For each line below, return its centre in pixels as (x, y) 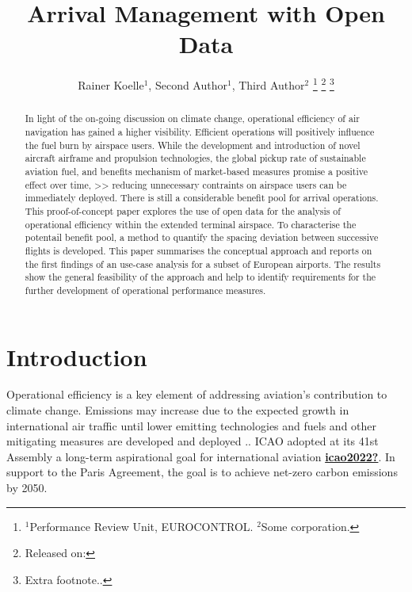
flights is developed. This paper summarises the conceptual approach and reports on (198, 250)
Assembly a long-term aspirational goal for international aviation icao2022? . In (201, 456)
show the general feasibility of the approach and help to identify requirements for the (200, 277)
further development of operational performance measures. (145, 290)
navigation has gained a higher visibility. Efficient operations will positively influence (200, 132)
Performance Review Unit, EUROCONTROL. (141, 526)
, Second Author (188, 84)
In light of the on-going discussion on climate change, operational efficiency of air (192, 118)
